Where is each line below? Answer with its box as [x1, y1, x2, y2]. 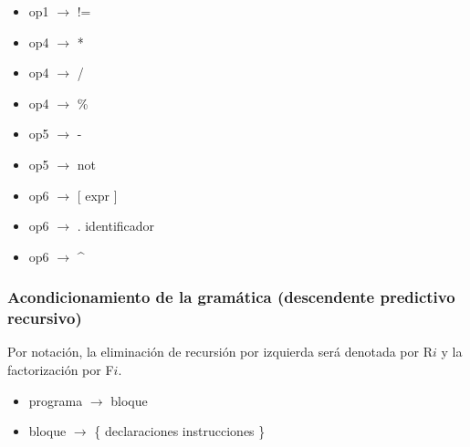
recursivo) [7, 307, 82, 329]
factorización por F [7, 360, 114, 379]
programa [28, 390, 83, 410]
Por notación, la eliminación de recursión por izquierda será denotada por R [7, 342, 433, 361]
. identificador [77, 216, 155, 235]
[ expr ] [77, 185, 118, 204]
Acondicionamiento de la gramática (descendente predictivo [7, 286, 455, 308]
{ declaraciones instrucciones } [94, 421, 266, 441]
